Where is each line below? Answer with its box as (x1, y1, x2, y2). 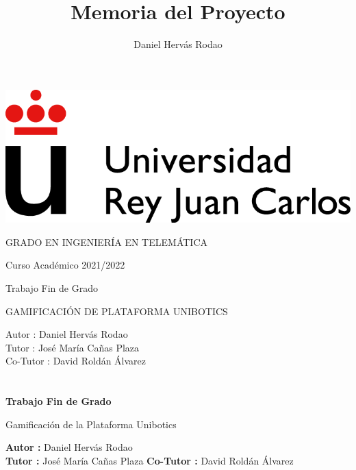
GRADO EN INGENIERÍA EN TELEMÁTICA (5, 234, 207, 249)
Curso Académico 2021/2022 (5, 258, 125, 272)
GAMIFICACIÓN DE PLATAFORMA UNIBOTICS (5, 304, 228, 318)
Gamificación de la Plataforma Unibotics (5, 417, 177, 431)
